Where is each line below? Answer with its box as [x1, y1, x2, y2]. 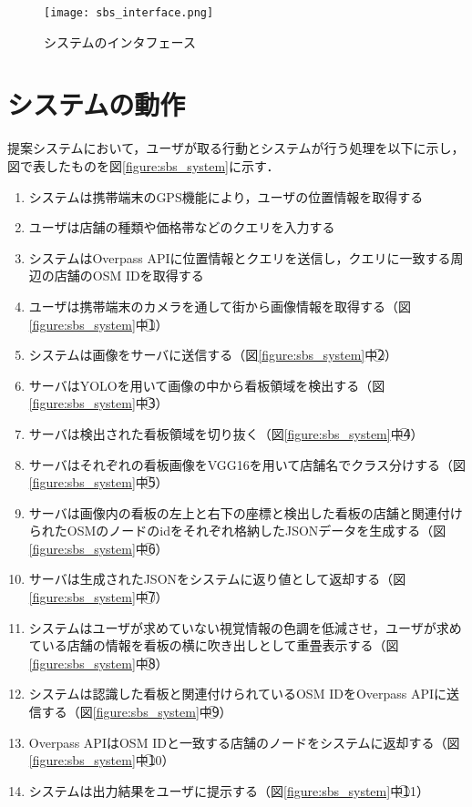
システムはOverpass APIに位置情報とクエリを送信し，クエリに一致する [28, 248, 451, 267]
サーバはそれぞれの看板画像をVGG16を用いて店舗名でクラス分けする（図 [28, 455, 467, 474]
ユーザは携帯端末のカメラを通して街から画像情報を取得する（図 [28, 296, 412, 315]
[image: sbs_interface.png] [44, 6, 214, 19]
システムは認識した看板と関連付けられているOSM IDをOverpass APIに [28, 684, 447, 703]
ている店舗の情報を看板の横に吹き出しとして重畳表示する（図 [28, 636, 399, 655]
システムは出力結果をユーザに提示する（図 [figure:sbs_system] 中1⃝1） [28, 781, 429, 800]
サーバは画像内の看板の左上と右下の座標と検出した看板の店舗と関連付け [28, 503, 463, 522]
